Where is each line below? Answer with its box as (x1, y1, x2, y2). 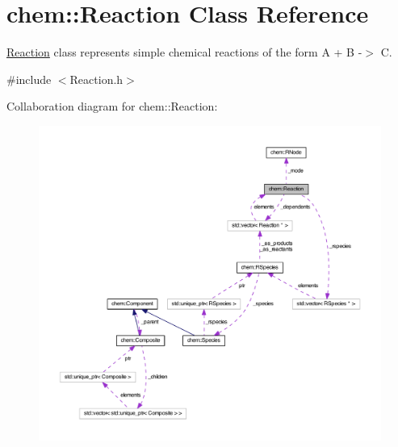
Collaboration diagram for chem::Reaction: (6, 98, 218, 115)
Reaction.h (69, 70, 124, 87)
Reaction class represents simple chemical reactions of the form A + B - (6, 44, 362, 61)
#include (6, 70, 52, 87)
